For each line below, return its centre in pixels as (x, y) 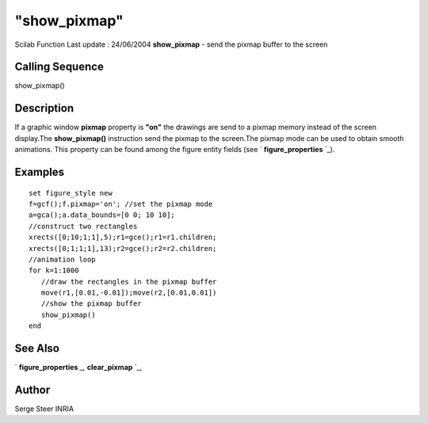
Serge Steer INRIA (44, 409)
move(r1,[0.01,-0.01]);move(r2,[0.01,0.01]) (129, 293)
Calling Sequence (59, 67)
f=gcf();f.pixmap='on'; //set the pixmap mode (121, 204)
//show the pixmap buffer (91, 304)
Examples (40, 171)
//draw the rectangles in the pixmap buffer (129, 282)
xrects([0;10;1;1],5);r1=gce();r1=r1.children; (123, 237)
